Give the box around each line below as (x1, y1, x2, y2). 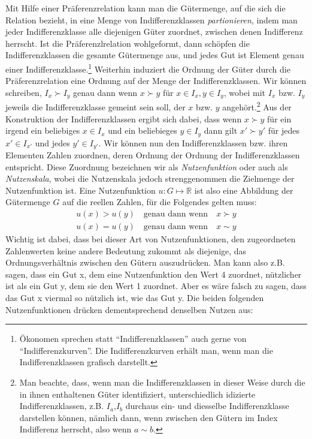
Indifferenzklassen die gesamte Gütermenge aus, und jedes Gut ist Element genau (5, 49, 304, 61)
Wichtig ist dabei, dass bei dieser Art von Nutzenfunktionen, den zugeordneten (5, 233, 296, 245)
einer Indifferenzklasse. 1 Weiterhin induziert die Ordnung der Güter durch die (5, 61, 290, 75)
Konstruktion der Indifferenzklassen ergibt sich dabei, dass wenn (5, 112, 242, 125)
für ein (267, 112, 292, 125)
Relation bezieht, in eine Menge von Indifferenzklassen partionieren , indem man (5, 13, 298, 26)
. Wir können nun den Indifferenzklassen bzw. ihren (98, 136, 288, 149)
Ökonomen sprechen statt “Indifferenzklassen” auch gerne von (19, 332, 247, 345)
